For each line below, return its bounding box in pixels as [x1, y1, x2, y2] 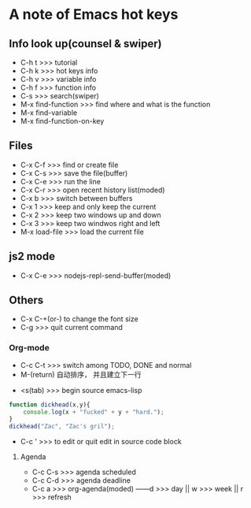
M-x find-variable [20, 108, 78, 117]
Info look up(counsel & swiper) [9, 37, 162, 50]
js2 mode [9, 250, 56, 263]
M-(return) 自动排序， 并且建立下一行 [20, 369, 142, 379]
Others [9, 294, 44, 307]
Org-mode [9, 343, 50, 354]
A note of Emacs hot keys [9, 6, 179, 24]
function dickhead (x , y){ [9, 400, 90, 409]
